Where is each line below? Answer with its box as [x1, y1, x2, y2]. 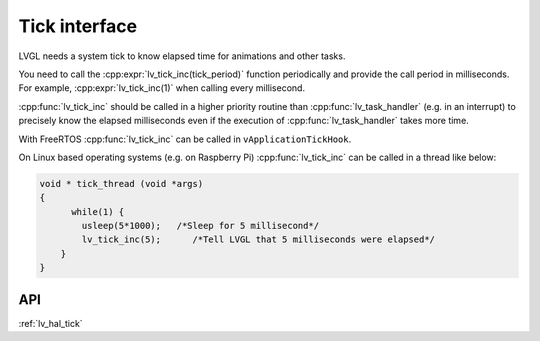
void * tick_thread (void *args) [39, 178, 204, 189]
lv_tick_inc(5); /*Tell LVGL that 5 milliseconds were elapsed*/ [81, 234, 435, 245]
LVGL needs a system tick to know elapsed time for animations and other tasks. [18, 50, 346, 62]
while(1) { [71, 206, 125, 217]
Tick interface [18, 15, 138, 37]
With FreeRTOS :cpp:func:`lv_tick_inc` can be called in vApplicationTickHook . [18, 133, 352, 145]
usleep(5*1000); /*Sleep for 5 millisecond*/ [81, 220, 320, 232]
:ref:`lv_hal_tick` [18, 317, 84, 329]
